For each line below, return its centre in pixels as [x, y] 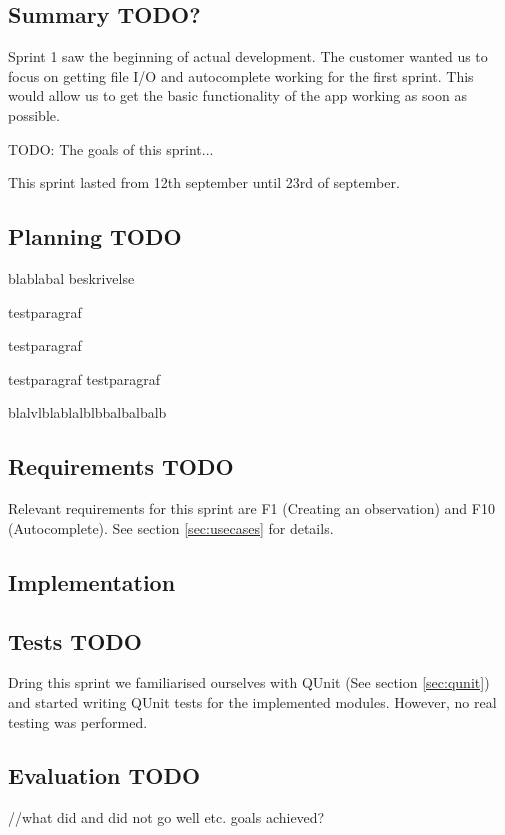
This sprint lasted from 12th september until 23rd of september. [204, 182]
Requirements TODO [121, 466]
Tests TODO [75, 640]
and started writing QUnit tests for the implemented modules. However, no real [252, 701]
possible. [34, 114]
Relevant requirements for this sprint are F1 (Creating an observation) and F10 [251, 508]
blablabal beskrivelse [71, 277]
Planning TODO [95, 236]
